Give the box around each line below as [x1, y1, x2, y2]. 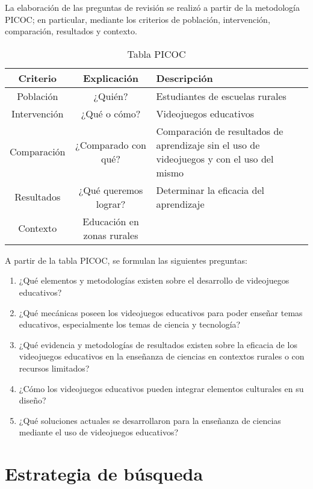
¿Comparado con [75, 137, 146, 152]
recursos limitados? [19, 361, 90, 374]
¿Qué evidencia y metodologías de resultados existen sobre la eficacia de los [19, 338, 297, 350]
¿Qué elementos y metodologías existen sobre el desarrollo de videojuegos [19, 274, 290, 287]
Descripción [156, 70, 213, 85]
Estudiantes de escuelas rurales [156, 89, 287, 103]
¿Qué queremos [78, 182, 143, 197]
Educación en [82, 214, 139, 228]
